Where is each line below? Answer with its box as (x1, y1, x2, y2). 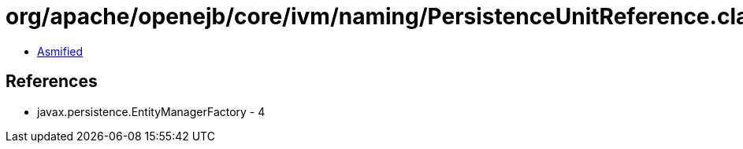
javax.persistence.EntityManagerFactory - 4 (37, 104, 266, 118)
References (6, 71, 98, 92)
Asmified (37, 44, 84, 58)
